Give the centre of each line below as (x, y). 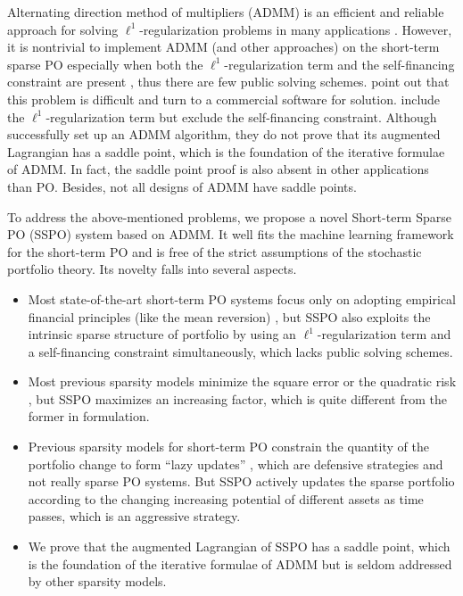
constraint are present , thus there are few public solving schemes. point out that (228, 82)
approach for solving (63, 29)
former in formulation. (89, 416)
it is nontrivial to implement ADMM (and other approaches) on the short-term (223, 47)
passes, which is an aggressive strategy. (134, 516)
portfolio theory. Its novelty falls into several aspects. (152, 269)
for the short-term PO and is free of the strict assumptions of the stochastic (215, 251)
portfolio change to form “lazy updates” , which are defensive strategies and (236, 464)
